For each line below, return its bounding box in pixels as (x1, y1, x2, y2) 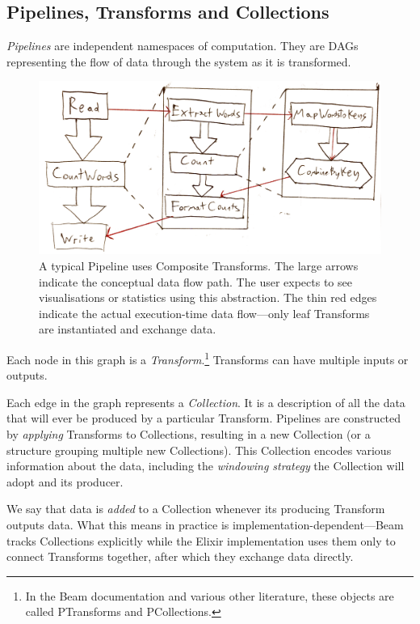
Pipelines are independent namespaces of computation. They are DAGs (6, 37, 359, 54)
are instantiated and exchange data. (39, 320, 216, 337)
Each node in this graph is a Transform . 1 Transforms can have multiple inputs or (6, 349, 409, 367)
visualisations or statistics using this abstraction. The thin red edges (39, 289, 377, 306)
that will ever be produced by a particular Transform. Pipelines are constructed (6, 410, 401, 427)
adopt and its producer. (6, 473, 124, 490)
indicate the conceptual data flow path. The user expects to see (39, 273, 352, 290)
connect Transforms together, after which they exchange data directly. (6, 548, 354, 565)
